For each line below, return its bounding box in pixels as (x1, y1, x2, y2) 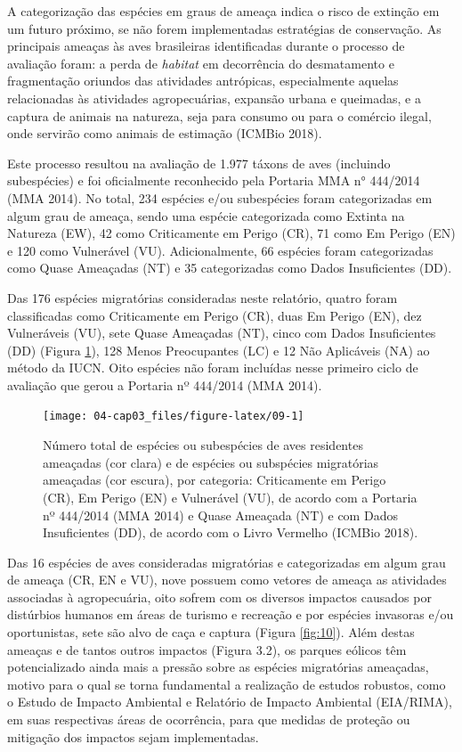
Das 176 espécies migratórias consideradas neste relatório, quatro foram (7, 288, 398, 307)
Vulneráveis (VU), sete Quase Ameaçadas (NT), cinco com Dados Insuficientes (7, 323, 436, 342)
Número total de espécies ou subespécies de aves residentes (43, 436, 363, 454)
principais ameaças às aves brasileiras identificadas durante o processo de (7, 37, 405, 55)
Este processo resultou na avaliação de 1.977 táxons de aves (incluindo (7, 153, 391, 172)
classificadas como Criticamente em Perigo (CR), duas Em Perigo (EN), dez (7, 306, 422, 324)
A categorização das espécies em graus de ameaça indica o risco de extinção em (7, 2, 440, 20)
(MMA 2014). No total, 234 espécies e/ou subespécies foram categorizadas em (7, 188, 433, 207)
